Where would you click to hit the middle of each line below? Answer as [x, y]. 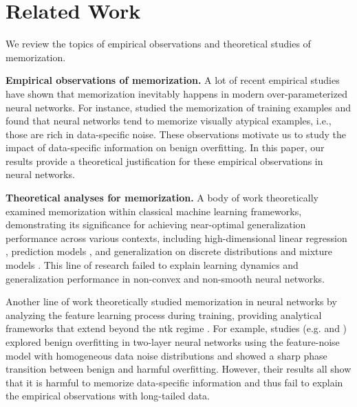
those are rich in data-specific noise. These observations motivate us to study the [176, 134]
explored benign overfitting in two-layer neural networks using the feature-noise [173, 342]
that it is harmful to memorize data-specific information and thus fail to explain [174, 382]
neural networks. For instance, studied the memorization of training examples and [178, 107]
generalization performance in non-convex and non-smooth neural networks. [165, 278]
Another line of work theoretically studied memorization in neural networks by [171, 301]
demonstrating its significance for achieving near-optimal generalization [156, 224]
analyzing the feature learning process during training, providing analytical [164, 315]
